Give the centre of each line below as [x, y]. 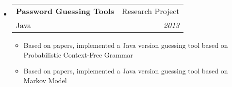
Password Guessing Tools [65, 11]
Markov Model [45, 80]
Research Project [151, 11]
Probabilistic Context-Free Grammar [78, 54]
